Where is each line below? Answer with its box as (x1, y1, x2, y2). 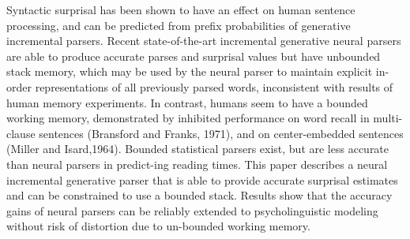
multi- (373, 110, 403, 126)
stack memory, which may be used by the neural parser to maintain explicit (6, 63, 373, 80)
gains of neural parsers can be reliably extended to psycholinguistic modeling (6, 202, 378, 218)
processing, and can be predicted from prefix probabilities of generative (6, 17, 351, 33)
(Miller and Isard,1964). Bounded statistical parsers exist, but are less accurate (6, 140, 389, 157)
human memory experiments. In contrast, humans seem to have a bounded (6, 94, 368, 110)
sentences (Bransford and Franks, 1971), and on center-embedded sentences (39, 125, 404, 141)
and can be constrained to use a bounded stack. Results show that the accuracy (6, 187, 393, 204)
